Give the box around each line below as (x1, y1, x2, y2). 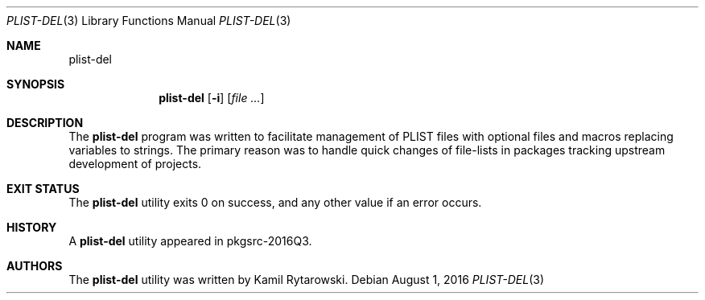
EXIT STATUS (6, 182, 80, 195)
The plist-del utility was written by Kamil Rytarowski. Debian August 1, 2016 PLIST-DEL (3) (68, 273, 545, 286)
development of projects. (68, 157, 202, 171)
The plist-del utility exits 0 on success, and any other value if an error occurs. (68, 195, 482, 209)
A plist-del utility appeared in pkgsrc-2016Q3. (68, 234, 312, 248)
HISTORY (6, 220, 57, 234)
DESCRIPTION (6, 116, 84, 129)
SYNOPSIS (6, 77, 65, 91)
